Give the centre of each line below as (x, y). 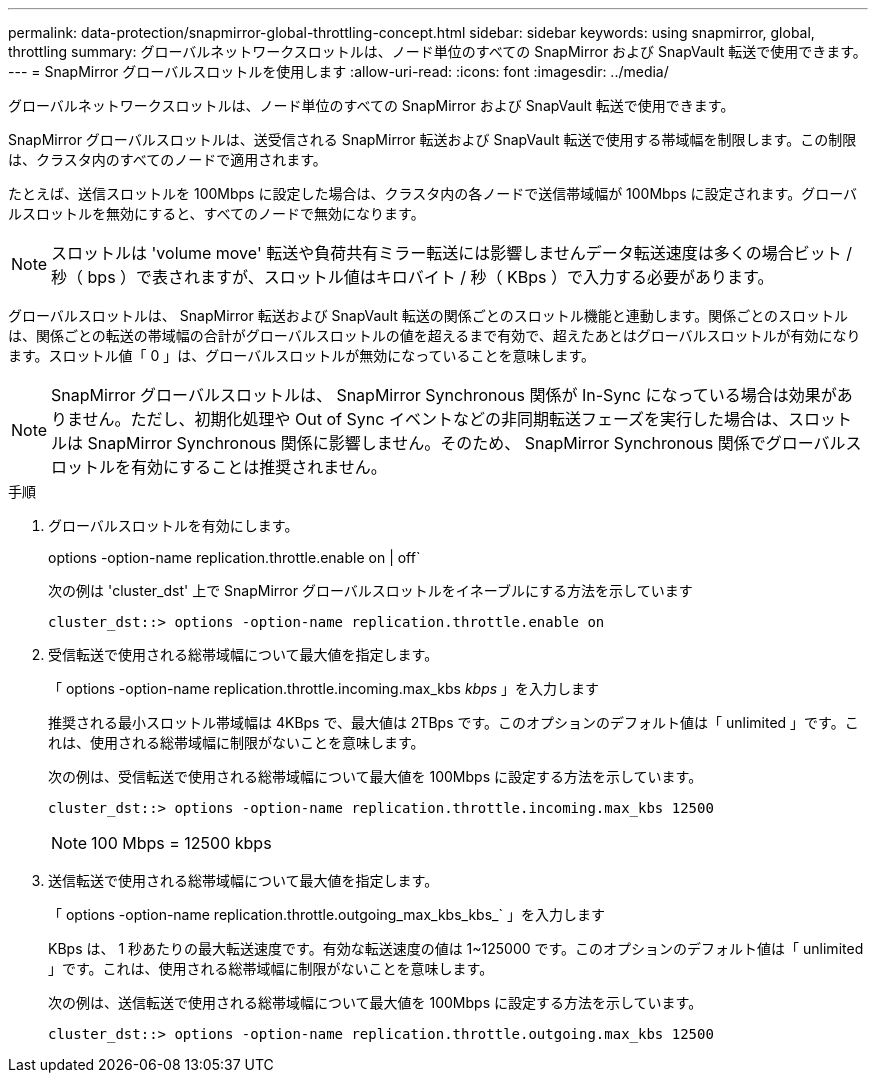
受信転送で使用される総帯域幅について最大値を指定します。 (243, 654)
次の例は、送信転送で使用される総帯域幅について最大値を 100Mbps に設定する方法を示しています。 (375, 1002)
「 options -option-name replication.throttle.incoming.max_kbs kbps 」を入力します (324, 688)
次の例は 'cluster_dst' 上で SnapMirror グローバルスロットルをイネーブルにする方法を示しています (370, 590)
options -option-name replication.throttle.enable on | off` (234, 557)
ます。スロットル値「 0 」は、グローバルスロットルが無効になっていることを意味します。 (302, 355)
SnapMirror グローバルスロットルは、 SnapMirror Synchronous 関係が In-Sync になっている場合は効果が (444, 395)
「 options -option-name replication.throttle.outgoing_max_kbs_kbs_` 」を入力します (326, 914)
